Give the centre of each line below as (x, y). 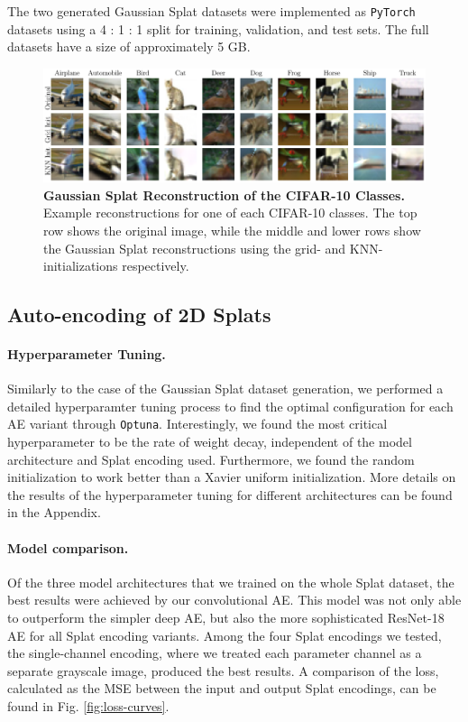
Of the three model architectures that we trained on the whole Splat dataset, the (231, 582)
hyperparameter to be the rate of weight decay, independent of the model (210, 442)
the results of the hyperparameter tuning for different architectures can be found (230, 494)
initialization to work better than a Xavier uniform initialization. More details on (232, 477)
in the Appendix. (54, 512)
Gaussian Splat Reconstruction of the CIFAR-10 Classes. (224, 194)
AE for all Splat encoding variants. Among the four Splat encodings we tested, (225, 635)
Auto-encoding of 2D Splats (139, 315)
